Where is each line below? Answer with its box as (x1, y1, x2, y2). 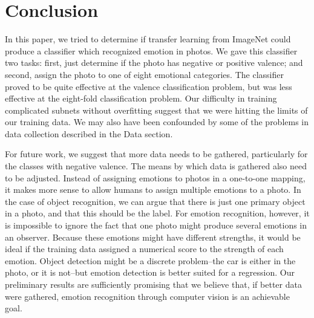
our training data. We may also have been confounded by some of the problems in (5, 115, 309, 128)
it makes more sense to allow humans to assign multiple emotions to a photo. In (5, 183, 301, 196)
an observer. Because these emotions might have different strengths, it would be (5, 230, 301, 243)
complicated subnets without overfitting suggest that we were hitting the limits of (5, 103, 308, 116)
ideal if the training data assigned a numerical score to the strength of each (5, 242, 284, 255)
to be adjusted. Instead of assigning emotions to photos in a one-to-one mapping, (5, 171, 306, 184)
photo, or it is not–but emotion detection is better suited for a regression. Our (5, 266, 295, 279)
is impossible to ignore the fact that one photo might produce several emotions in (5, 219, 307, 232)
